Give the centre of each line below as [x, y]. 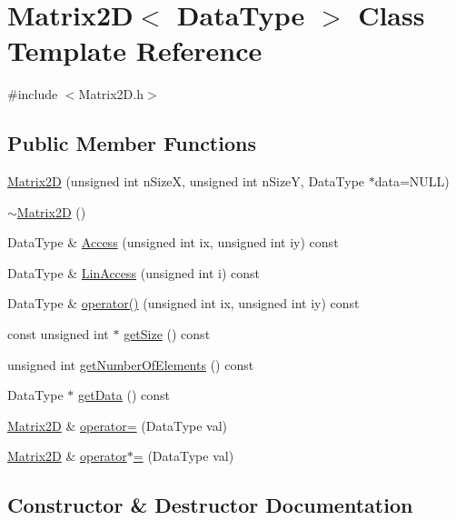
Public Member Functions [132, 143]
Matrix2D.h [111, 94]
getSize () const [167, 334]
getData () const [124, 395]
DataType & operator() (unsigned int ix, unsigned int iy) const [183, 303]
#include [33, 94]
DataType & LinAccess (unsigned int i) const [134, 272]
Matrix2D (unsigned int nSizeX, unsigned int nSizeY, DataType [186, 181]
